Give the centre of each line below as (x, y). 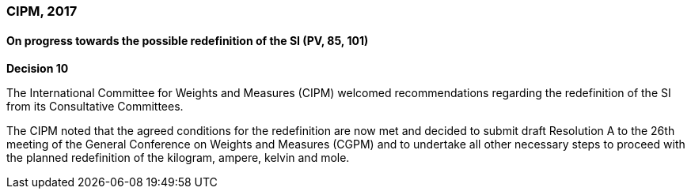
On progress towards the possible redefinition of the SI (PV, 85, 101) (188, 40)
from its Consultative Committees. (95, 107)
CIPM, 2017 (42, 11)
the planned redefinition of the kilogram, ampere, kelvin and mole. (178, 158)
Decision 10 (38, 69)
